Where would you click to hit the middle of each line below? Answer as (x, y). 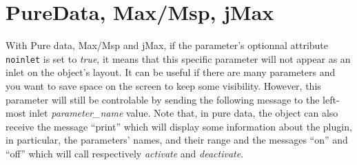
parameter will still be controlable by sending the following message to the (163, 99)
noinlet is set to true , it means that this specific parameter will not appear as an (178, 58)
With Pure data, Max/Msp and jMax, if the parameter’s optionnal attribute (167, 45)
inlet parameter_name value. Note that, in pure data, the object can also (184, 113)
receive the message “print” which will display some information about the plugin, (179, 126)
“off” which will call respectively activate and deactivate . (125, 153)
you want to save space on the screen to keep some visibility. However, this (163, 85)
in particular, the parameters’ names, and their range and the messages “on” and (177, 140)
